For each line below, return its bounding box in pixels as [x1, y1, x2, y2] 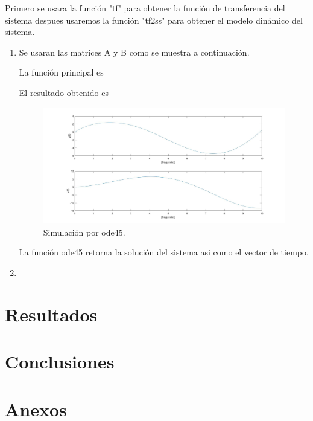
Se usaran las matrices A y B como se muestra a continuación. [19, 45, 250, 58]
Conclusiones [5, 349, 115, 374]
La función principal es [19, 66, 104, 79]
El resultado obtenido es [19, 86, 109, 98]
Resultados [5, 301, 98, 326]
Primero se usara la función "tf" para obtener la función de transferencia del [5, 2, 285, 14]
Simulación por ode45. [43, 225, 125, 238]
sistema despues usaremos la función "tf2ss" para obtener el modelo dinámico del [5, 13, 303, 26]
